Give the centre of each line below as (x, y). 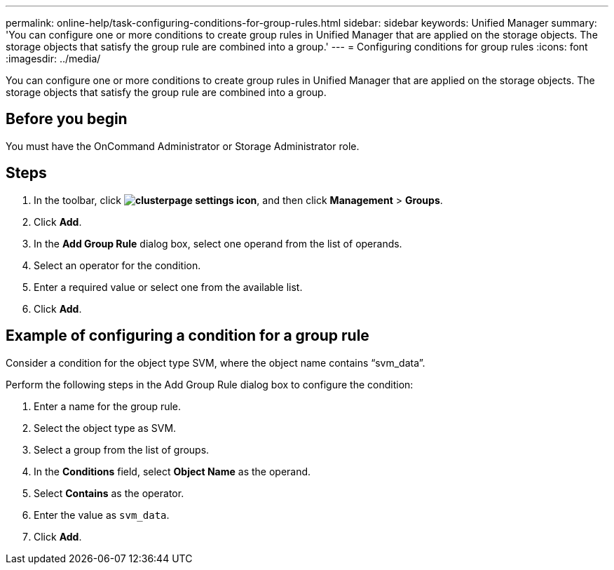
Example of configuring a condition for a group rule (187, 336)
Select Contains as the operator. (109, 493)
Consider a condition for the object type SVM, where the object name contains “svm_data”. (216, 362)
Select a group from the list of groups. (122, 449)
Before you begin (67, 119)
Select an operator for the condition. (117, 265)
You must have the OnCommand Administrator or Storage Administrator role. (183, 146)
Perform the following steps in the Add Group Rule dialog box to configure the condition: (210, 384)
